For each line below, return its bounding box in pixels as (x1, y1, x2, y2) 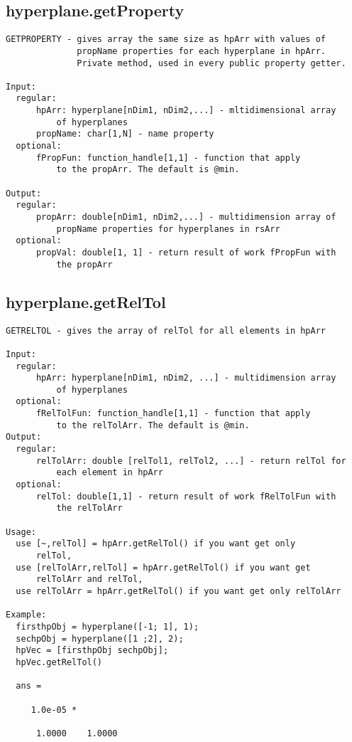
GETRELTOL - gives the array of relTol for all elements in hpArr (6, 325, 326, 336)
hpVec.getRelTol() (16, 657, 103, 667)
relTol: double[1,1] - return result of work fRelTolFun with (35, 491, 336, 502)
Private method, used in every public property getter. (77, 58, 346, 68)
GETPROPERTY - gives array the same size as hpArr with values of (6, 34, 326, 45)
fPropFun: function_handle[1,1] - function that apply (35, 152, 301, 163)
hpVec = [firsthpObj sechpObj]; (16, 645, 169, 656)
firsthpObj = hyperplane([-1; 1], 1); (16, 621, 199, 632)
